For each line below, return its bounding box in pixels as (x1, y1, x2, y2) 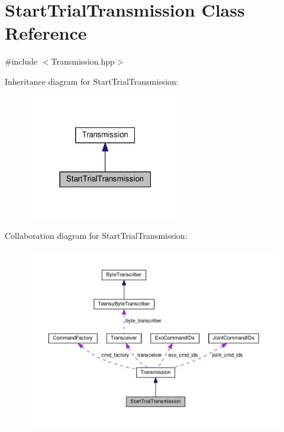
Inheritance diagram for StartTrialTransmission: (5, 75, 179, 87)
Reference (5, 21, 87, 45)
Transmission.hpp (51, 55, 115, 68)
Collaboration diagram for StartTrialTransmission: (5, 229, 188, 241)
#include (5, 55, 38, 68)
